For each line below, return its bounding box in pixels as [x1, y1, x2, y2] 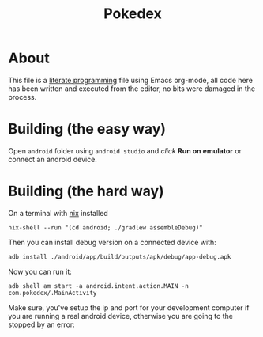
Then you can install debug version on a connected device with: [8, 237, 217, 247]
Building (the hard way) [8, 183, 164, 200]
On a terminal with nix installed [8, 208, 108, 218]
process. [8, 92, 37, 101]
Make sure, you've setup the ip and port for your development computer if [8, 302, 250, 312]
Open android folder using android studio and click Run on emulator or [8, 146, 242, 155]
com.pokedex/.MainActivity [8, 289, 97, 297]
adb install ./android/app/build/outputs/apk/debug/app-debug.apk [8, 252, 231, 261]
